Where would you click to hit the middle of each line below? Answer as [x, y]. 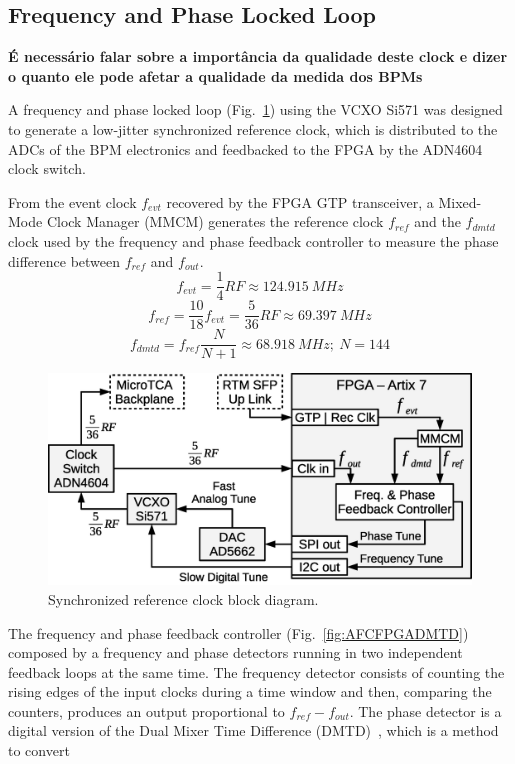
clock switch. [47, 168]
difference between [64, 260]
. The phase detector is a [425, 710]
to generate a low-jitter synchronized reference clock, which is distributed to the [253, 128]
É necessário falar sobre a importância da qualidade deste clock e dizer [258, 56]
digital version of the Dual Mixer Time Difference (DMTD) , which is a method [253, 730]
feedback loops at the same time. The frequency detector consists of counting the [256, 671]
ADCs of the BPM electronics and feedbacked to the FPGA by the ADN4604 [245, 148]
